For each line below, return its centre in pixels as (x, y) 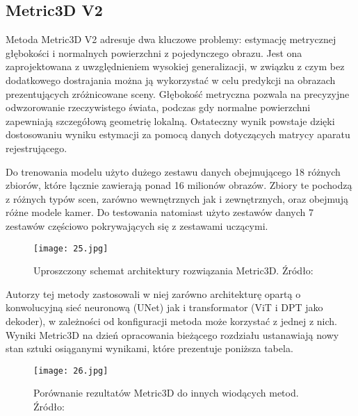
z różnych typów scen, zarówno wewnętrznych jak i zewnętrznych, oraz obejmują (177, 198)
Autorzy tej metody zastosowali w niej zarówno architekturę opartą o (153, 293)
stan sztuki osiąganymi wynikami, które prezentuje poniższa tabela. (149, 348)
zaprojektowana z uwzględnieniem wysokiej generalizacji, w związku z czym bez (175, 66)
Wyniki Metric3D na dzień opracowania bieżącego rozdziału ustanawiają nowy (172, 334)
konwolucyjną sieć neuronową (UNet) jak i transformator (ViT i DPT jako (164, 307)
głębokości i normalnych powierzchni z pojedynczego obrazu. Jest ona (154, 52)
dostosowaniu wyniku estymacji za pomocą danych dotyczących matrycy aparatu (178, 134)
